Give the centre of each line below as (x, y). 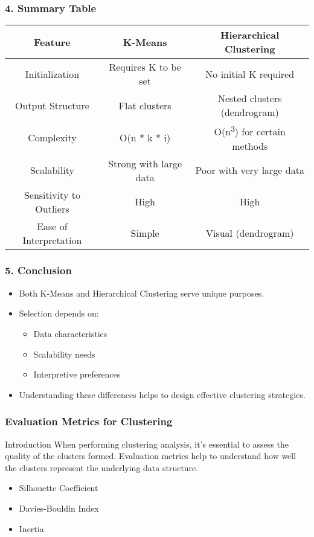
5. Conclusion (38, 270)
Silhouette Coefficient (59, 488)
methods (250, 146)
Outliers (52, 208)
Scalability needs (64, 354)
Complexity (52, 138)
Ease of (52, 226)
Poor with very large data (250, 170)
